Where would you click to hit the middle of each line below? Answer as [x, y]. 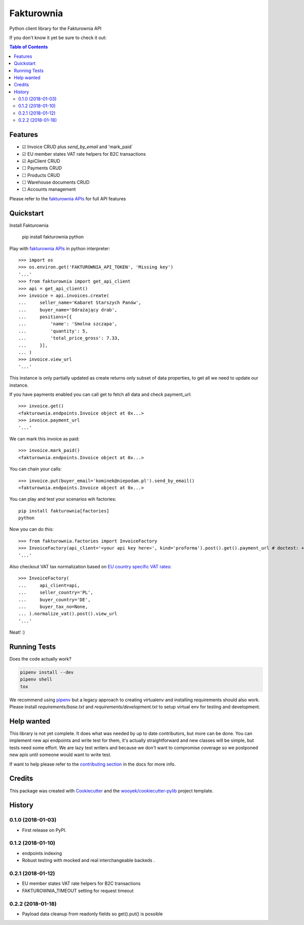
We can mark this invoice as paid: [44, 438]
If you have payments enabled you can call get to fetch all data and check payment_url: [101, 394]
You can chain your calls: [35, 469]
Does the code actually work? [41, 659]
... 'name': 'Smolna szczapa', [68, 324]
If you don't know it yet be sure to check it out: [58, 38]
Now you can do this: [32, 529]
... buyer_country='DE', [54, 599]
